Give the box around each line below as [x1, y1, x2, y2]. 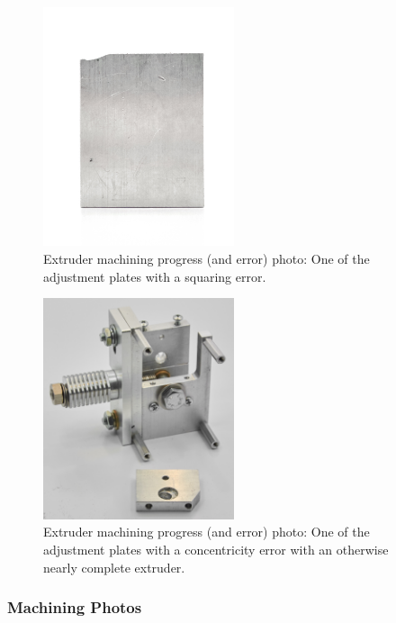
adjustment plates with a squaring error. [43, 266, 266, 285]
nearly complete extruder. [43, 557, 185, 576]
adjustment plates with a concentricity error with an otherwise [43, 539, 389, 558]
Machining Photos [7, 596, 142, 618]
